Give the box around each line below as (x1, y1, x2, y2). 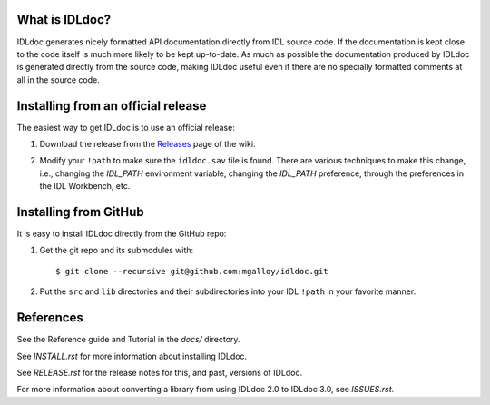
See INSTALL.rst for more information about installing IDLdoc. (16, 351, 248, 361)
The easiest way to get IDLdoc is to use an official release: (16, 122, 235, 133)
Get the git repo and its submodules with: (39, 245, 194, 256)
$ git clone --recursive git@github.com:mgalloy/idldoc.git (55, 266, 328, 276)
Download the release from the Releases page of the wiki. (39, 138, 256, 149)
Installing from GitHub (16, 204, 144, 220)
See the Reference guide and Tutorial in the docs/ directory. (16, 334, 240, 345)
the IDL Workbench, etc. (39, 181, 131, 192)
